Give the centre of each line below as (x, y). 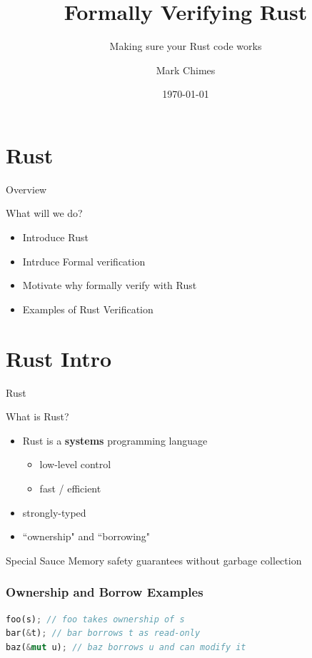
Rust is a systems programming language (115, 440)
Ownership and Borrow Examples (105, 592)
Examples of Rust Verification (88, 309)
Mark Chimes (186, 70)
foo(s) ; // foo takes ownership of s (95, 619)
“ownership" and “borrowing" (86, 536)
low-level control (75, 464)
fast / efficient (70, 488)
